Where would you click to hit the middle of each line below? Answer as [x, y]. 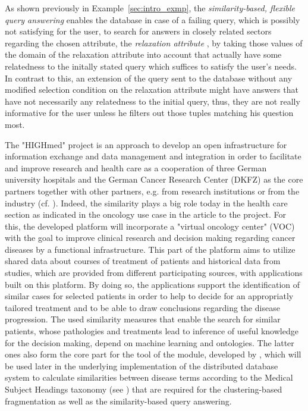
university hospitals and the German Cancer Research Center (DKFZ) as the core [154, 179]
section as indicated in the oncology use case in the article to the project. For [146, 214]
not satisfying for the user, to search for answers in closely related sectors [138, 31]
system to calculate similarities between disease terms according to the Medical [149, 377]
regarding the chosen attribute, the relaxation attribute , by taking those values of [154, 43]
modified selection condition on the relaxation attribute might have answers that [152, 90]
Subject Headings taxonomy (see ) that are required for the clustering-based [144, 389]
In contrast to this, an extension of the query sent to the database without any [149, 78]
